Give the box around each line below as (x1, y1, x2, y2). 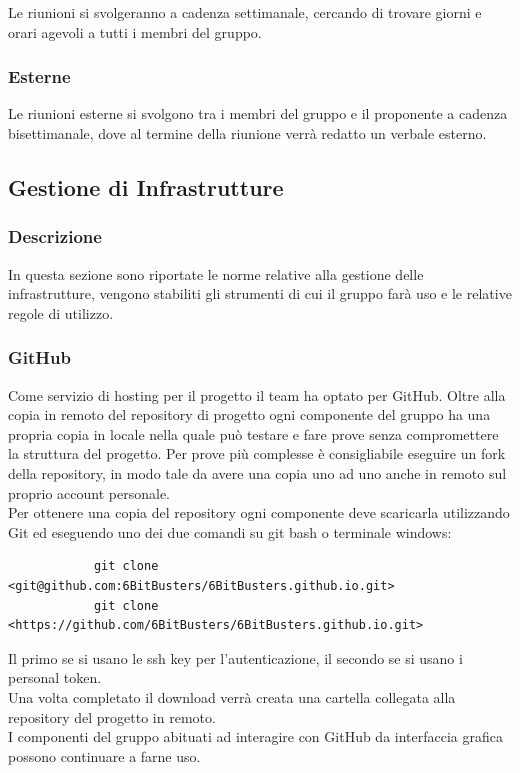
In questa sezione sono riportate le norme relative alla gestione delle (8, 263, 424, 284)
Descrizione (8, 224, 102, 249)
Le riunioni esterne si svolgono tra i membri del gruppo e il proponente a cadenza (8, 103, 508, 124)
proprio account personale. (8, 482, 170, 503)
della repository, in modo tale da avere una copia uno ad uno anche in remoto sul (8, 462, 507, 483)
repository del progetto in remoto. (8, 706, 216, 727)
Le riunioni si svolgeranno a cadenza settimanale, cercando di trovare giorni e (8, 2, 482, 22)
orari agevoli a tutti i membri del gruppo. (8, 21, 262, 42)
